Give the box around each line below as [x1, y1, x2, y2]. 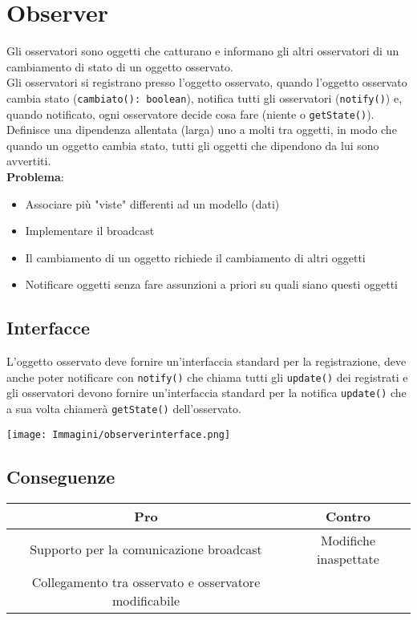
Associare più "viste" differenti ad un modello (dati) [25, 195, 280, 212]
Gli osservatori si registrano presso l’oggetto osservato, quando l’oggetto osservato [6, 74, 407, 91]
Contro [325, 506, 371, 525]
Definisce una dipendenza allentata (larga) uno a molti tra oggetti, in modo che [6, 121, 397, 138]
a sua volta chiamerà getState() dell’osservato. [6, 400, 241, 417]
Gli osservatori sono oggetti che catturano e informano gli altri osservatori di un [6, 43, 399, 59]
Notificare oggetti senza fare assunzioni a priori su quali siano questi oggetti [25, 276, 398, 293]
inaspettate [317, 549, 379, 568]
